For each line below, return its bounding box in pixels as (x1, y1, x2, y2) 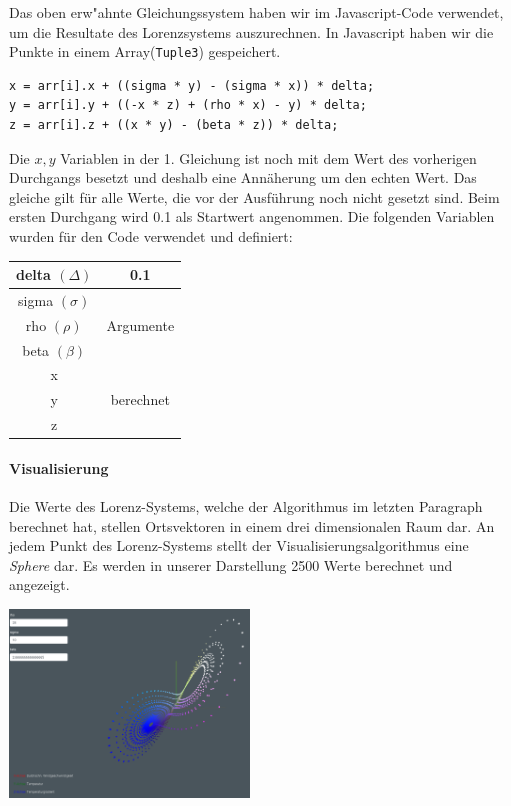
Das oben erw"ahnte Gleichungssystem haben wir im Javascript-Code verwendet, (9, 2, 504, 22)
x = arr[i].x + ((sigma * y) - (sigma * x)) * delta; (9, 78, 375, 93)
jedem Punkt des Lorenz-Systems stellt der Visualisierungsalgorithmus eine (9, 535, 469, 556)
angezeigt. (9, 574, 70, 595)
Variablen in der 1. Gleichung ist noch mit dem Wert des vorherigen (60, 147, 477, 168)
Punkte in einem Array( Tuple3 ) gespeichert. (9, 41, 281, 62)
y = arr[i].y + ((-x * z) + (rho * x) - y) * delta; (9, 98, 367, 113)
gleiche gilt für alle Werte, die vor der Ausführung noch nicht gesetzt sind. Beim (9, 186, 500, 207)
